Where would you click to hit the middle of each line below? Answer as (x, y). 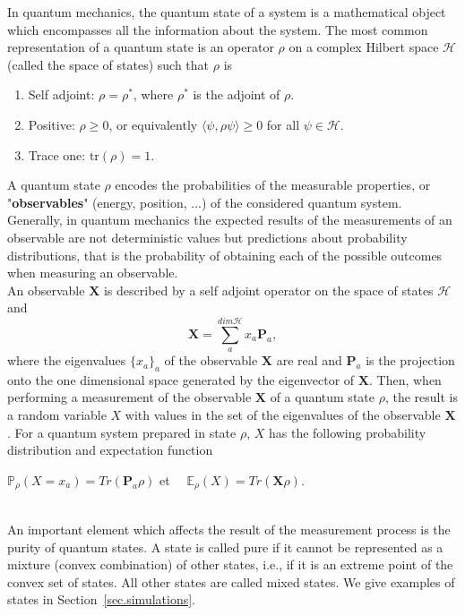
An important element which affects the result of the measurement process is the (229, 529)
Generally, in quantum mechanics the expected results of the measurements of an (230, 220)
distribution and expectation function (110, 450)
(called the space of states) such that (108, 64)
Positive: (52, 124)
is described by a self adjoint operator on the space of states (268, 290)
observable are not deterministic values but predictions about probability (207, 237)
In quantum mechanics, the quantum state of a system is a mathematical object (227, 12)
